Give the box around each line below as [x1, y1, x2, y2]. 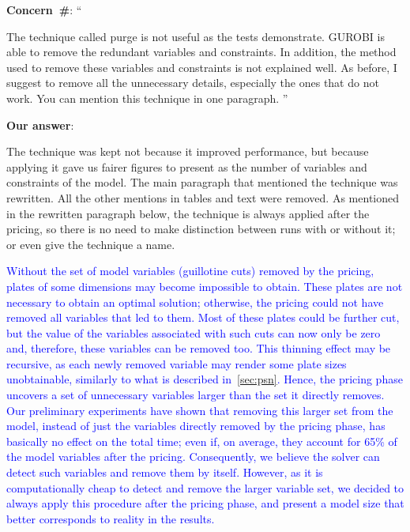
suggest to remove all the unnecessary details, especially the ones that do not [6, 74, 379, 91]
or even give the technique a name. [6, 236, 175, 252]
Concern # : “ [6, 2, 82, 17]
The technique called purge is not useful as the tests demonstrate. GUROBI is [6, 28, 385, 44]
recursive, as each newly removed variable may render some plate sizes [6, 355, 347, 372]
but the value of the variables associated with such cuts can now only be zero [6, 324, 381, 341]
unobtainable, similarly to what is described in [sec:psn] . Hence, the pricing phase [6, 371, 403, 387]
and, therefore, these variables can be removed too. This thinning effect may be [6, 340, 391, 357]
